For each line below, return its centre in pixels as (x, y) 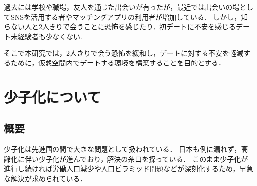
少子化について (52, 96)
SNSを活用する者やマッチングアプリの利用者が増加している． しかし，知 (129, 17)
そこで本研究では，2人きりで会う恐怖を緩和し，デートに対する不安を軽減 (124, 53)
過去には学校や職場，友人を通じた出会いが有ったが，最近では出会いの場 (122, 7)
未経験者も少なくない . (46, 36)
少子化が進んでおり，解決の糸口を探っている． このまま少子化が (143, 158)
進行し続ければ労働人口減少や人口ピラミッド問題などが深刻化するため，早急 (129, 168)
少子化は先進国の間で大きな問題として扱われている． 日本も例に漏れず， (123, 149)
